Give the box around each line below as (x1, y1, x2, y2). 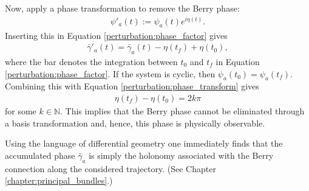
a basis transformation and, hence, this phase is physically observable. (5, 116, 265, 129)
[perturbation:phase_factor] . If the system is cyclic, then (5, 67, 216, 80)
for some (5, 104, 36, 117)
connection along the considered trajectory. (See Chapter (5, 162, 216, 175)
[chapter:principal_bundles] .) (5, 174, 113, 187)
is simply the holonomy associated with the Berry (89, 148, 274, 161)
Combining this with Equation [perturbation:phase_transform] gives (5, 80, 259, 92)
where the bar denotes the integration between (5, 55, 178, 68)
